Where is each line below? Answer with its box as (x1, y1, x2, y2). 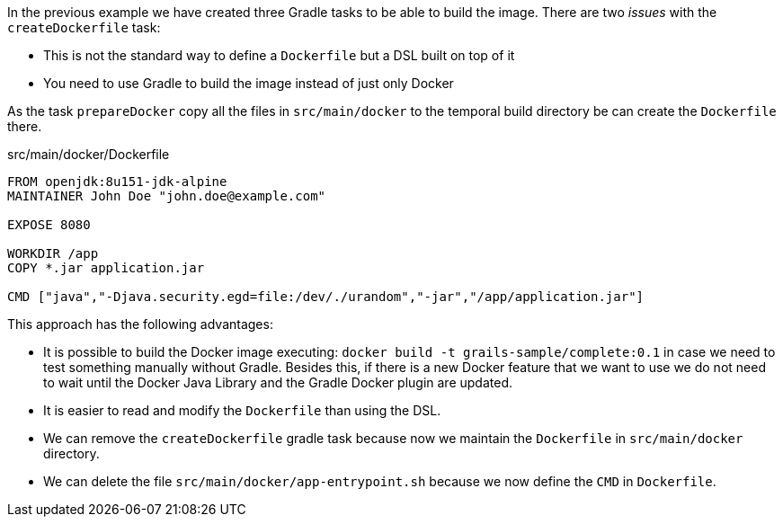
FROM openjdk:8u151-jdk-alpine (7, 174, 227, 189)
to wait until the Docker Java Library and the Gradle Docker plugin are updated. (43, 375, 512, 390)
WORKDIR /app (7, 246, 99, 261)
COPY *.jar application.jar (7, 261, 205, 275)
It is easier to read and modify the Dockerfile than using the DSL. (43, 403, 441, 418)
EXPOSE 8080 (7, 218, 91, 232)
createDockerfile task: (7, 20, 161, 35)
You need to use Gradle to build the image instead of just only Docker (43, 75, 454, 91)
